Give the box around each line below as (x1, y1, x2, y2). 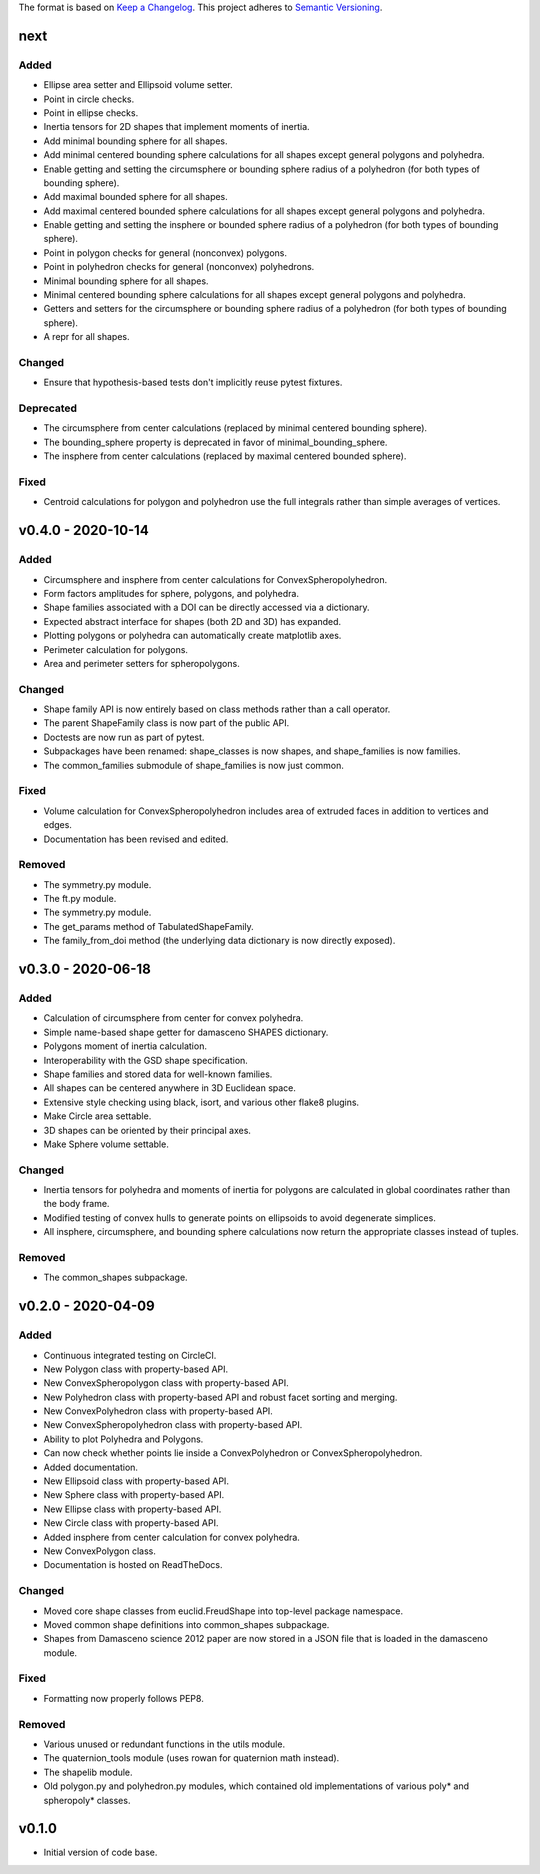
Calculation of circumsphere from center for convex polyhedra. (43, 1012, 304, 1024)
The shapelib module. (43, 1766, 134, 1778)
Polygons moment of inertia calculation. (43, 1040, 207, 1052)
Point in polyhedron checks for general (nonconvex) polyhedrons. (43, 261, 315, 273)
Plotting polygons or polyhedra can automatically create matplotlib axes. (43, 630, 342, 642)
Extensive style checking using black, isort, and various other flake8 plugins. (43, 1096, 360, 1108)
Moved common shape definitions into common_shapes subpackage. (43, 1618, 330, 1630)
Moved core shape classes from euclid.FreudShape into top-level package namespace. (43, 1605, 404, 1617)
